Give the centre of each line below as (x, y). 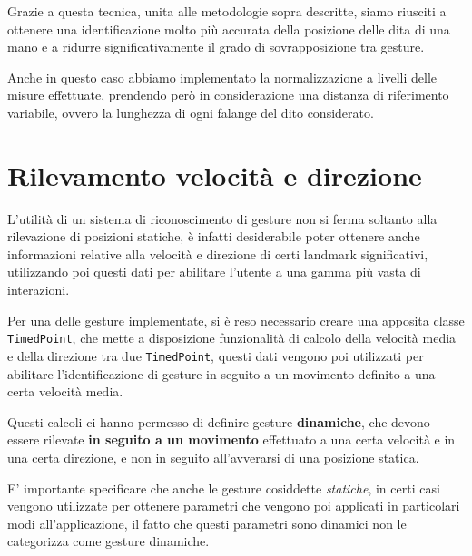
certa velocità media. (65, 391)
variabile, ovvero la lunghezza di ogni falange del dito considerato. (191, 112)
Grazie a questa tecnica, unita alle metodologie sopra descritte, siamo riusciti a (227, 11)
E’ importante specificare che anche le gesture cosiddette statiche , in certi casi (224, 488)
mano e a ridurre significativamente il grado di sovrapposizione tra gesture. (216, 47)
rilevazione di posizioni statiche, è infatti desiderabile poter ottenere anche (214, 236)
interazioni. (39, 290)
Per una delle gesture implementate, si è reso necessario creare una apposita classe (236, 320)
